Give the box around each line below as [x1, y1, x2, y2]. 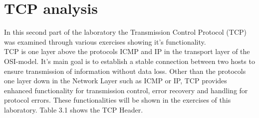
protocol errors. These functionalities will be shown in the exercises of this [4, 95, 231, 105]
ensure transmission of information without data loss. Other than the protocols [4, 65, 246, 76]
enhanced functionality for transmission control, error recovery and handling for [4, 85, 248, 95]
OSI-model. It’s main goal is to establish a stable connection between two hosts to [4, 56, 255, 66]
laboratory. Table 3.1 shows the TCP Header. [4, 104, 143, 115]
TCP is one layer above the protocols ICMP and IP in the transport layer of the [4, 46, 250, 57]
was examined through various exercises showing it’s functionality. [4, 36, 206, 47]
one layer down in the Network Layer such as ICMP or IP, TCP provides [4, 75, 227, 86]
